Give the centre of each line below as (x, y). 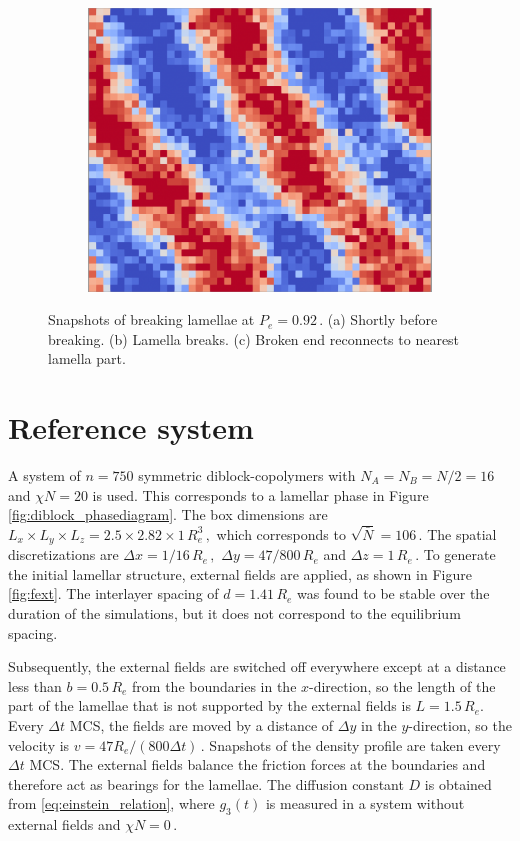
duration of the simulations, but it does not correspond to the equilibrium (234, 613)
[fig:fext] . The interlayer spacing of (113, 593)
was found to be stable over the (393, 593)
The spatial (462, 533)
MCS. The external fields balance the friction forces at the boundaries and (257, 764)
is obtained (458, 783)
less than (35, 685)
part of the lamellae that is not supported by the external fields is (209, 705)
